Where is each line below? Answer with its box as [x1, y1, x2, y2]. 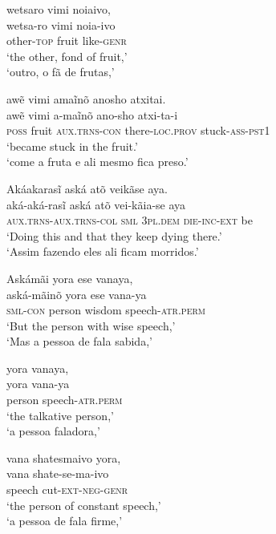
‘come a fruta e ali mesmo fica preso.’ [6, 153, 189, 170]
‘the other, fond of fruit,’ [6, 47, 128, 64]
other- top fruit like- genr [6, 32, 127, 49]
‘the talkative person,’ [6, 407, 114, 423]
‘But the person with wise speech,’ [6, 317, 176, 334]
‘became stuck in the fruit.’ [6, 137, 138, 154]
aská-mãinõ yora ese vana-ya [6, 285, 147, 302]
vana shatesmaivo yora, [6, 449, 121, 466]
